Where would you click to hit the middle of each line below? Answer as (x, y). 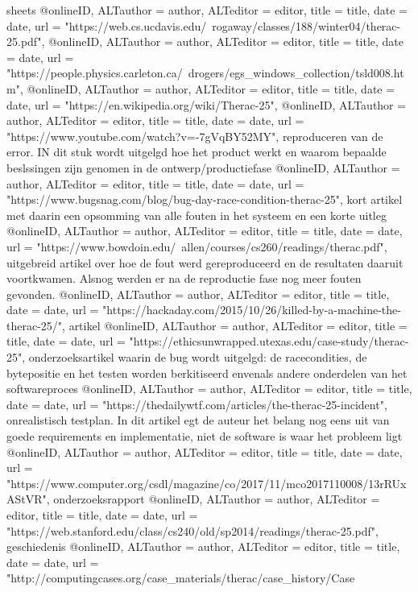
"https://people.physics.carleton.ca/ (95, 73)
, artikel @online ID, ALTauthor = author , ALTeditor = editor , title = (235, 325)
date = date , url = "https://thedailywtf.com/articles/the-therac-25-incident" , (197, 404)
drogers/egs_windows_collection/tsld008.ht (296, 73)
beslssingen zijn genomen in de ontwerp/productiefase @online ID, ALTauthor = (203, 167)
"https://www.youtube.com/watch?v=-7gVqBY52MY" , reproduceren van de (195, 136)
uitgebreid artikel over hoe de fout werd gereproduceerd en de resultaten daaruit (205, 262)
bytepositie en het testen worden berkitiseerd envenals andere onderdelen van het (207, 373)
